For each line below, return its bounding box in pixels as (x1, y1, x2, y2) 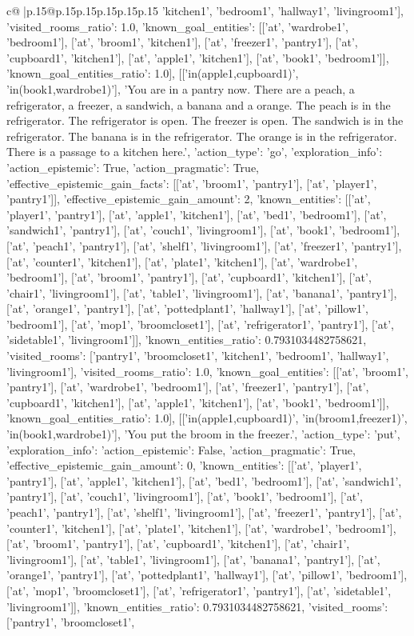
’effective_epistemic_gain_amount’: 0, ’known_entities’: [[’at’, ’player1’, (6, 457, 362, 474)
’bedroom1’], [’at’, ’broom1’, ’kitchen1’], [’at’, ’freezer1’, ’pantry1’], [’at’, (6, 34, 358, 50)
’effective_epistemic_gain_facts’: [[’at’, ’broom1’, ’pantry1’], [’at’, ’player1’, (6, 174, 377, 191)
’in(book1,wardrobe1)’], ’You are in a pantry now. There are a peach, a (6, 80, 355, 97)
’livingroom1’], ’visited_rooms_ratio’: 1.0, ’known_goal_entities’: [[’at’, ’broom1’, (6, 362, 408, 379)
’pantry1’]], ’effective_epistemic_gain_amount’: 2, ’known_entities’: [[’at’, (6, 190, 371, 207)
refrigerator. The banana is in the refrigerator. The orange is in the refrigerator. (6, 127, 397, 144)
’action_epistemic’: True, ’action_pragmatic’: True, (6, 158, 259, 175)
